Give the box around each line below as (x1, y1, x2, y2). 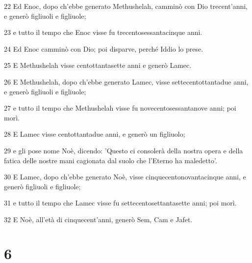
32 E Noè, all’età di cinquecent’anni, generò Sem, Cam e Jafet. (4, 214, 193, 224)
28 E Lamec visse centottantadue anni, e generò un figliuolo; (4, 129, 185, 139)
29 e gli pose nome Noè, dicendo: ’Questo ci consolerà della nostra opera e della (4, 145, 243, 155)
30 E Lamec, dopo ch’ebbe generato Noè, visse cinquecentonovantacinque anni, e (4, 172, 246, 182)
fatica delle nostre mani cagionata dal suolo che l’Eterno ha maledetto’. (4, 155, 217, 165)
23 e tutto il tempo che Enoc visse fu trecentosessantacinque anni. (4, 27, 202, 37)
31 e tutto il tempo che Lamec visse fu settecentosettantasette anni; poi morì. (4, 198, 237, 208)
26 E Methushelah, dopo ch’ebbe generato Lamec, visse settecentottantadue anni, (4, 76, 249, 87)
